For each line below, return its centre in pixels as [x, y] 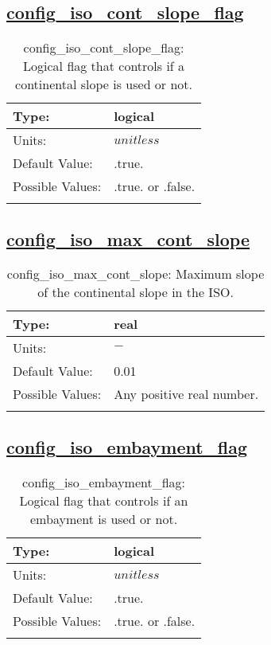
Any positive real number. [186, 394]
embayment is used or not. [104, 518]
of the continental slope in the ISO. [135, 292]
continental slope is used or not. [104, 84]
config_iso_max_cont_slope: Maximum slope [135, 274]
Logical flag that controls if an [104, 500]
